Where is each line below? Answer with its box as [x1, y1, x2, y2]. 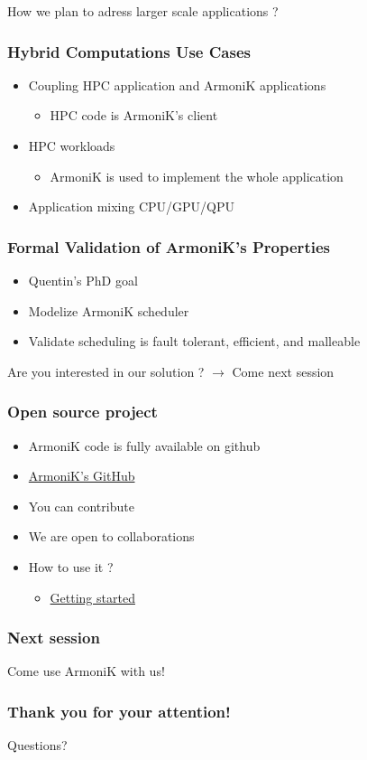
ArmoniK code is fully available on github [28, 436, 261, 455]
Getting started [50, 587, 135, 606]
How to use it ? [28, 557, 114, 576]
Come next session [232, 361, 335, 380]
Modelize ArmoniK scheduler [28, 301, 189, 320]
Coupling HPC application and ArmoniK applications [28, 75, 326, 94]
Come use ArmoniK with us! [7, 661, 165, 680]
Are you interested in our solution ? [7, 361, 205, 380]
